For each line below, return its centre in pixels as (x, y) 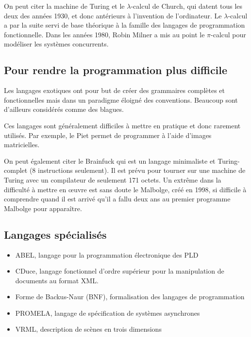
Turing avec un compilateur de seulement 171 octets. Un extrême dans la (113, 179)
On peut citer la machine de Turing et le (64, 6)
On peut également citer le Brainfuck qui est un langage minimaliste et (110, 161)
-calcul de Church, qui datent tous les (187, 6)
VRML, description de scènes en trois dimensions (88, 329)
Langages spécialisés (55, 234)
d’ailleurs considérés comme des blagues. (64, 109)
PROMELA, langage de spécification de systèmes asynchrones (108, 313)
